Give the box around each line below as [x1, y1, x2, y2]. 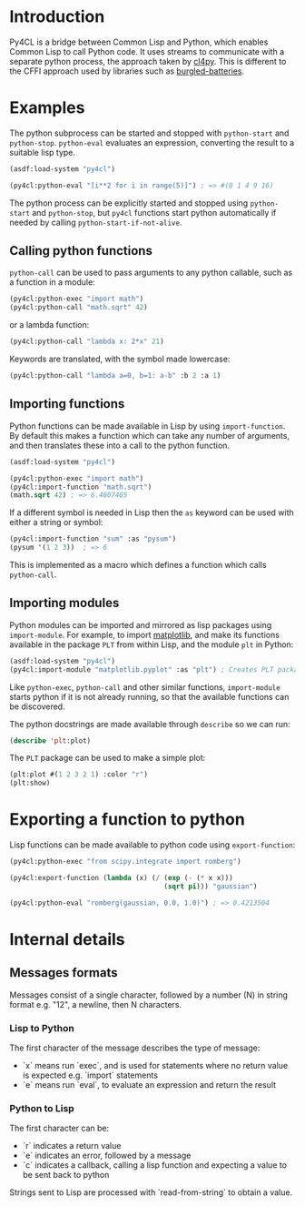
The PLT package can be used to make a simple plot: [9, 753, 206, 764]
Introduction [9, 6, 105, 27]
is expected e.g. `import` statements [22, 1070, 159, 1080]
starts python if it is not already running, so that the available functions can [9, 691, 290, 702]
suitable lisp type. [9, 147, 75, 157]
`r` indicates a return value [22, 1141, 122, 1151]
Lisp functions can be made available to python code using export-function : [9, 839, 296, 850]
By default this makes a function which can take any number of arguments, [9, 430, 290, 441]
